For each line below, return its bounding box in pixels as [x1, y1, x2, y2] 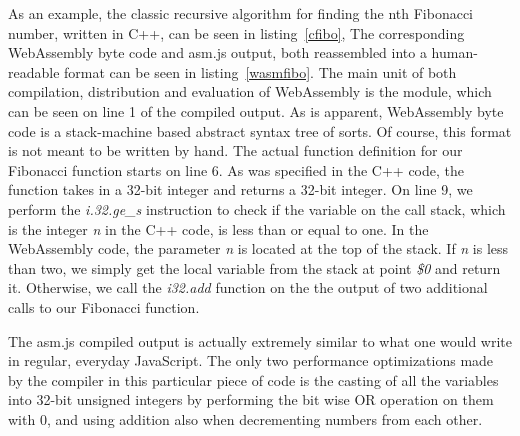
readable [8, 61, 60, 82]
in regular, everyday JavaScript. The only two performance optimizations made [8, 350, 494, 371]
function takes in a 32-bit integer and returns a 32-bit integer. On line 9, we [8, 179, 473, 200]
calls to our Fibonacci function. [8, 296, 200, 317]
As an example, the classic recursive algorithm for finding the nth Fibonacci [8, 3, 473, 23]
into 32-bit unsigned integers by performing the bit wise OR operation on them [8, 389, 494, 410]
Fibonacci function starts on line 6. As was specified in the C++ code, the [8, 159, 464, 180]
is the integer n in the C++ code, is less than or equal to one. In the [8, 218, 429, 239]
